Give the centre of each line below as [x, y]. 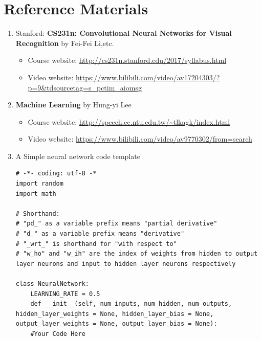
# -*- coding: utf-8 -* [56, 174]
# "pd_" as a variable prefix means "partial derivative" [116, 224]
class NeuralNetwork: [52, 284]
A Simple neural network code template [78, 156]
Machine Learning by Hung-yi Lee [73, 105]
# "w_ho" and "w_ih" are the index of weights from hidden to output [137, 254]
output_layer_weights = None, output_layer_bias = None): [116, 324]
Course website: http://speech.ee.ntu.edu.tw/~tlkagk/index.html [129, 121]
